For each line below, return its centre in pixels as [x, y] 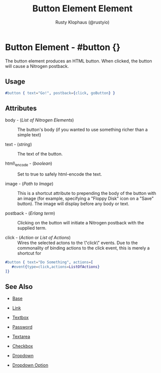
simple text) [29, 135]
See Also [19, 287]
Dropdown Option [30, 365]
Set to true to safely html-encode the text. [60, 174]
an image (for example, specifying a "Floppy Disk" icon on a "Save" [85, 198]
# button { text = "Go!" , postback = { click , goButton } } [60, 93]
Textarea [21, 337]
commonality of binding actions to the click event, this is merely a [83, 248]
